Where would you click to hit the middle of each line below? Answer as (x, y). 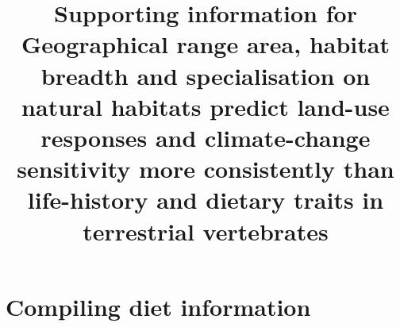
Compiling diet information (158, 306)
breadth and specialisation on (206, 75)
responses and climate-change (206, 137)
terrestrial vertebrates (206, 231)
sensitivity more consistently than (206, 169)
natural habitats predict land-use (206, 106)
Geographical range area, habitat (206, 44)
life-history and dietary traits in (206, 200)
